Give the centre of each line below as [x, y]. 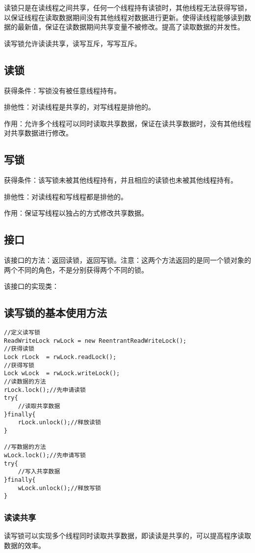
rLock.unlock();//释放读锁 [59, 423]
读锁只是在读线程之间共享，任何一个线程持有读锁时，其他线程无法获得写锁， [127, 7]
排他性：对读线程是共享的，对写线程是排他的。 [79, 107]
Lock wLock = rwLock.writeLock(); [62, 373]
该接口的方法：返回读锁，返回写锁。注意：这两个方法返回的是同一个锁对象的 [127, 260]
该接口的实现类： [31, 286]
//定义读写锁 [22, 333]
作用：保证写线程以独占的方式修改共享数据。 [76, 213]
